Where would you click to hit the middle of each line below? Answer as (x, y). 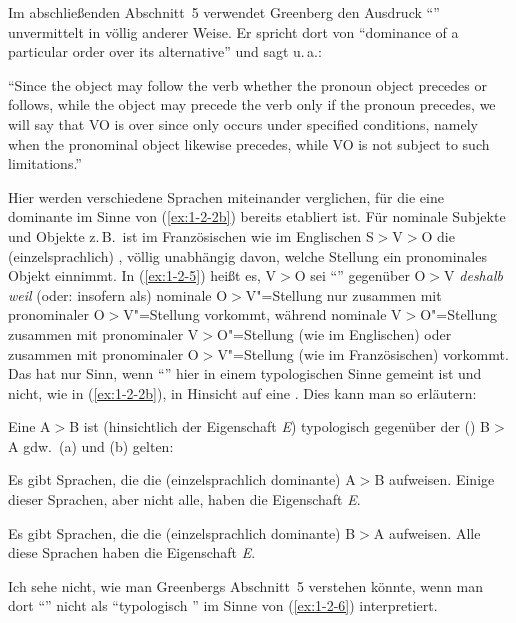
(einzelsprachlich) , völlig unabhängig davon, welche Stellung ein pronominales (247, 255)
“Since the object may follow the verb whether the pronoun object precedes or (247, 84)
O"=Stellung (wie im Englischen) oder (334, 333)
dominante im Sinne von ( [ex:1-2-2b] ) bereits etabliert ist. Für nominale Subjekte (257, 216)
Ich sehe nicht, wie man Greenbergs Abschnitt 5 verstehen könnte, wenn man (245, 585)
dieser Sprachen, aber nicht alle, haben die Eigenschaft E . (184, 499)
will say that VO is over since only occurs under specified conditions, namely (243, 123)
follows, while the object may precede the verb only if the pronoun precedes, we (252, 104)
